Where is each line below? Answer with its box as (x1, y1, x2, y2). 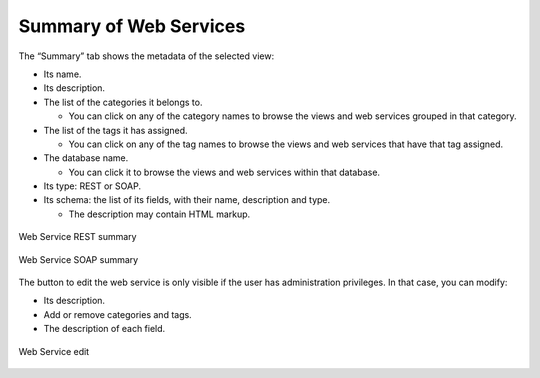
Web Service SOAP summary (18, 253, 139, 265)
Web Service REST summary (18, 231, 137, 243)
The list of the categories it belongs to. (43, 96, 203, 108)
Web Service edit (18, 345, 90, 357)
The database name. (43, 152, 129, 164)
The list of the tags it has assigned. (43, 124, 189, 136)
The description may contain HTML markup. (68, 208, 251, 220)
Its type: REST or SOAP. (43, 180, 142, 192)
